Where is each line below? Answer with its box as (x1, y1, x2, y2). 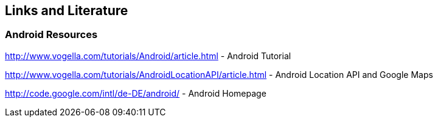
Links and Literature (5, 3, 128, 18)
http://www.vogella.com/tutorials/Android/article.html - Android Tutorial (5, 50, 291, 61)
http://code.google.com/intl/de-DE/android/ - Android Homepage (5, 88, 266, 98)
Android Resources (5, 28, 98, 41)
